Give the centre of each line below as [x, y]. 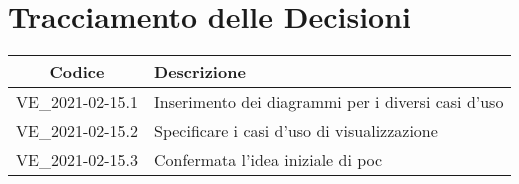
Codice [77, 72]
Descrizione [200, 72]
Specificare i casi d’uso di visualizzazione [296, 131]
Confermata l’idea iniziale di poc [268, 160]
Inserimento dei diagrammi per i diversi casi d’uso [329, 102]
